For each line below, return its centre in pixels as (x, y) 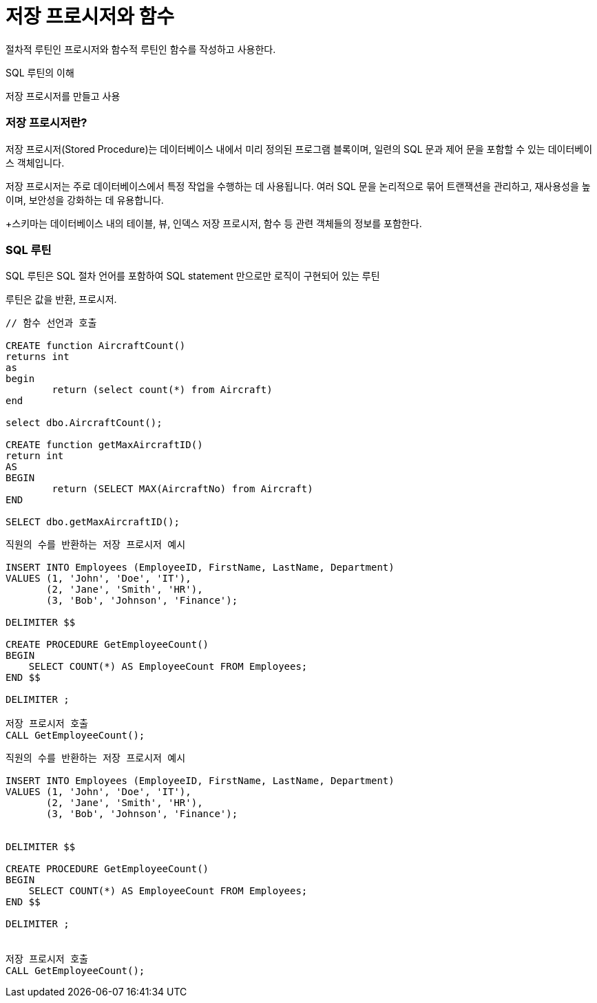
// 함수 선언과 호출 (51, 323)
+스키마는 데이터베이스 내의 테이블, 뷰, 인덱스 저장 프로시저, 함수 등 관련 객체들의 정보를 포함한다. (214, 223)
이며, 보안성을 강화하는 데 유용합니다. (85, 200)
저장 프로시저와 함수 (90, 17)
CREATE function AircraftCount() (96, 346)
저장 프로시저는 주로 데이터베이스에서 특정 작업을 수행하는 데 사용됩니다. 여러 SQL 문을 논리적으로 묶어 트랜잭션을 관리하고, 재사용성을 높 (298, 186)
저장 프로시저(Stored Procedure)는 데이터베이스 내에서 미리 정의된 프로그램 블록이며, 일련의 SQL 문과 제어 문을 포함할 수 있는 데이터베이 (299, 149)
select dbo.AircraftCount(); (84, 423)
